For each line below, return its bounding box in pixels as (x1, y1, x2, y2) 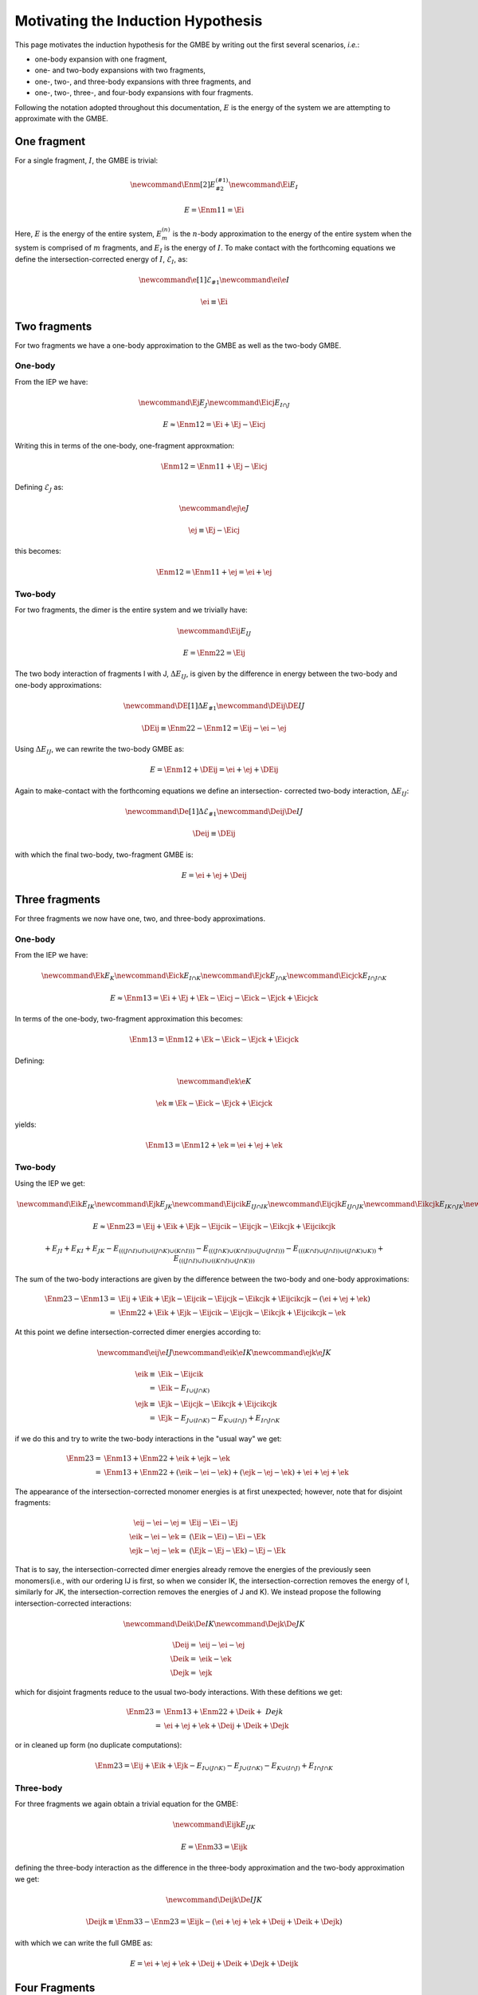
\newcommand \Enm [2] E (130, 180, 216, 189)
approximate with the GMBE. (14, 113, 109, 123)
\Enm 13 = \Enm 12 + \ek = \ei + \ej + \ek (145, 1141, 283, 1149)
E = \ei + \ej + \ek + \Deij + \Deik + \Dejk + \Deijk (130, 1959, 299, 1968)
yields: (14, 1120, 37, 1129)
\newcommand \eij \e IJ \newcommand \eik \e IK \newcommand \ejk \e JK (96, 1349, 332, 1357)
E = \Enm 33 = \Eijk (180, 1842, 248, 1851)
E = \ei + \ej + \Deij (181, 871, 247, 879)
